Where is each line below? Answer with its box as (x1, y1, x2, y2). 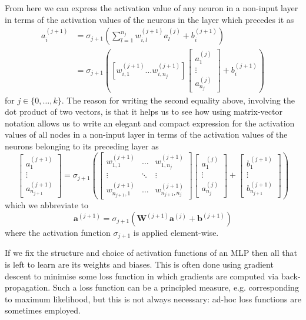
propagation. (5, 281, 51, 294)
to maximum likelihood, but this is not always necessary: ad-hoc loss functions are (5, 292, 301, 305)
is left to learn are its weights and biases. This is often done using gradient (5, 258, 274, 271)
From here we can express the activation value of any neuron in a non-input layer (5, 2, 298, 14)
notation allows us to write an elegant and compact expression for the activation (5, 116, 295, 129)
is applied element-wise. (133, 226, 219, 238)
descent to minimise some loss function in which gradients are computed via (5, 269, 279, 282)
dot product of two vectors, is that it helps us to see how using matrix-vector (5, 105, 282, 118)
